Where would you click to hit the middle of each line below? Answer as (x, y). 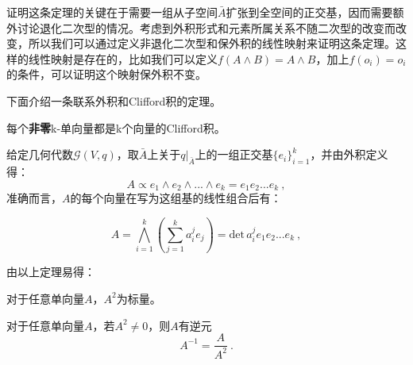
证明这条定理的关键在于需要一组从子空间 (112, 12)
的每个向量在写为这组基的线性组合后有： (176, 198)
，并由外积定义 (349, 154)
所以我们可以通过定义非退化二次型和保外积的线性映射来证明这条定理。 (212, 43)
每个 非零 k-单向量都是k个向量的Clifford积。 (116, 127)
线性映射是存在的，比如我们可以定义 (123, 58)
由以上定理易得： (51, 272)
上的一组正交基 (234, 154)
